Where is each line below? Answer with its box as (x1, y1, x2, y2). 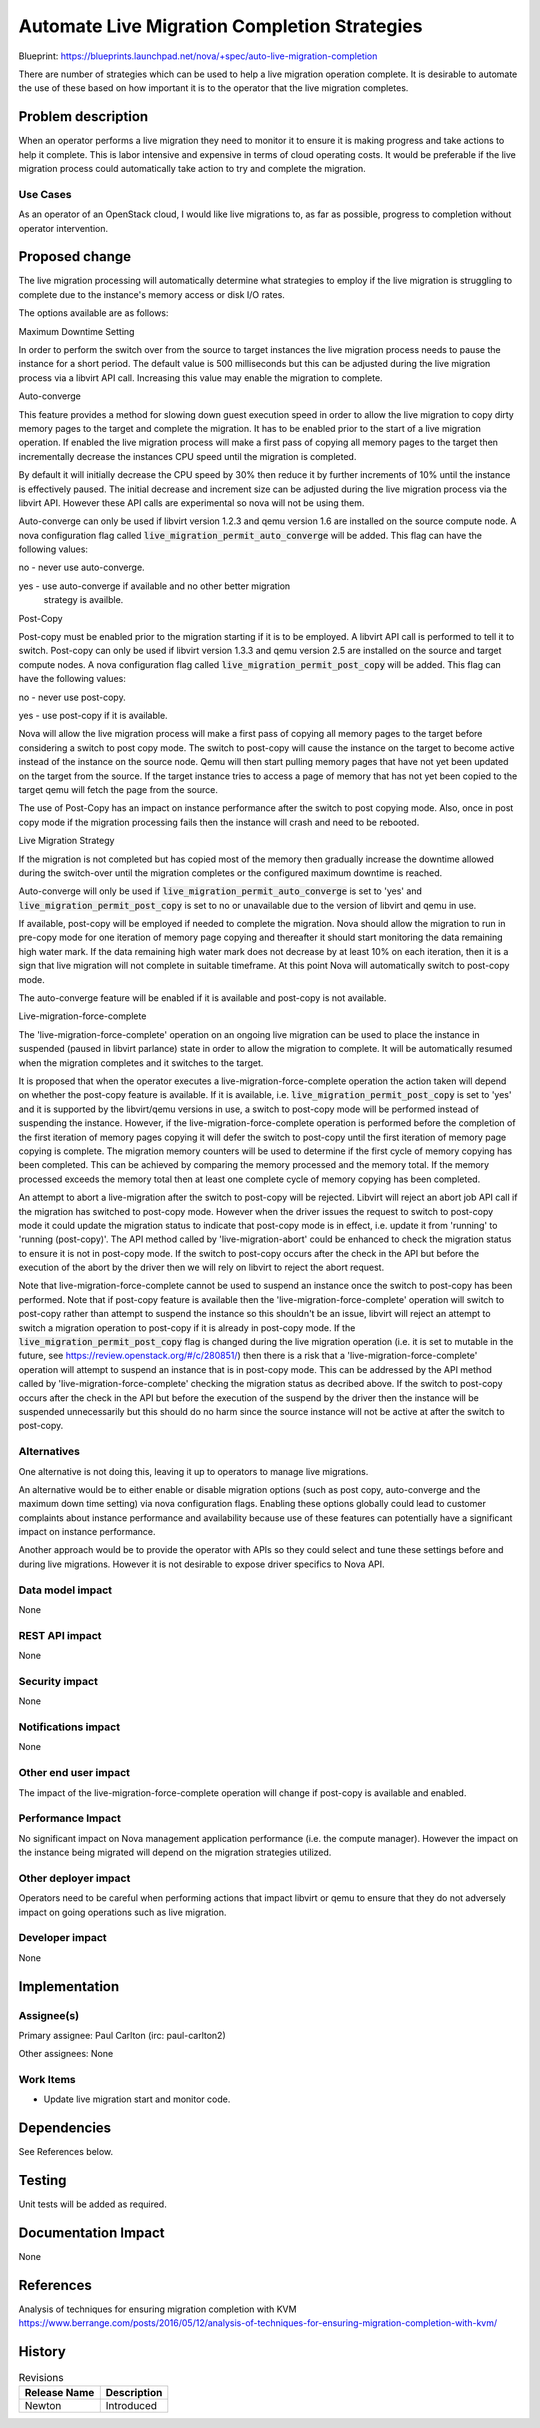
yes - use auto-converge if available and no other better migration (18, 580, 291, 592)
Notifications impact (18, 1720, 120, 1734)
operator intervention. (18, 222, 109, 234)
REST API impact (18, 1628, 102, 1642)
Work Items (18, 2073, 76, 2087)
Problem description (18, 108, 149, 125)
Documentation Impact (18, 2225, 165, 2242)
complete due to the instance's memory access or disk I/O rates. (18, 288, 285, 300)
